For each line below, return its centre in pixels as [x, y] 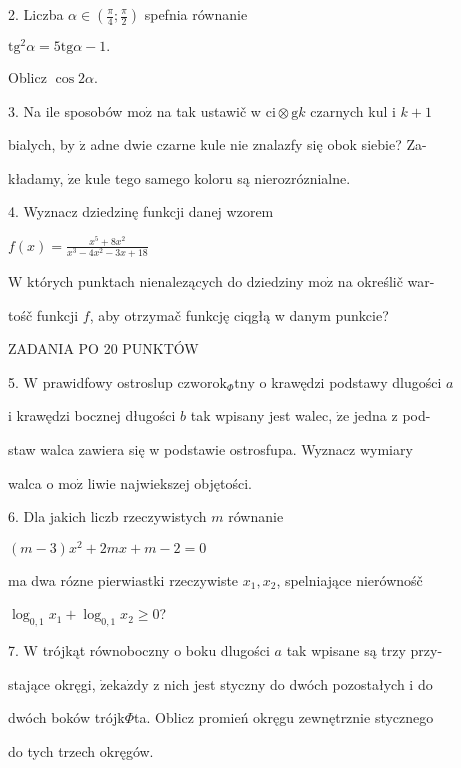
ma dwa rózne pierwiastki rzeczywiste [123, 579]
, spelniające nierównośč [349, 579]
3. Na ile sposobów [65, 110]
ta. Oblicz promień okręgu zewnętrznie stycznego [284, 717]
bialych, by [41, 144]
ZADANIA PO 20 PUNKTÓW [103, 348]
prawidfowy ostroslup [107, 381]
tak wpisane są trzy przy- [364, 650]
